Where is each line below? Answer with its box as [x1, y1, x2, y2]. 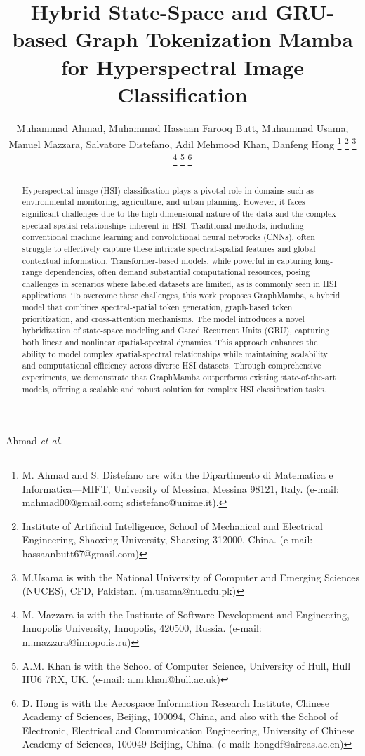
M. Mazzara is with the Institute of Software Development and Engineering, [22, 606, 350, 621]
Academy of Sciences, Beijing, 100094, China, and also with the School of [22, 709, 338, 724]
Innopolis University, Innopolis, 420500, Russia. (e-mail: [22, 621, 262, 635]
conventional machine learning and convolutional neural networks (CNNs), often [22, 231, 315, 243]
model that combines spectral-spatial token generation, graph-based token [22, 301, 293, 313]
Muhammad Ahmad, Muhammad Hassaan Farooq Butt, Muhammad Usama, [16, 120, 349, 135]
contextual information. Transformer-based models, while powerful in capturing [22, 254, 312, 266]
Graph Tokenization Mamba [74, 25, 353, 53]
